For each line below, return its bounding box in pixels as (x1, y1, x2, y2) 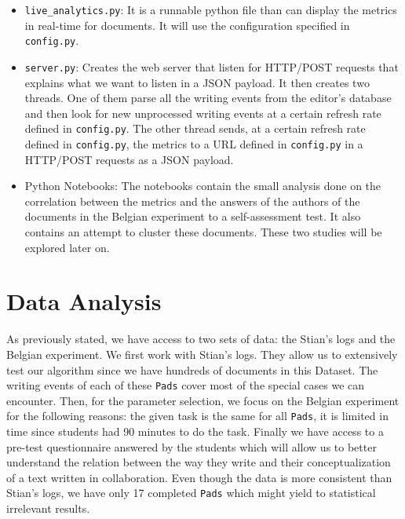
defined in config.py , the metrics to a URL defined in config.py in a (24, 136, 363, 152)
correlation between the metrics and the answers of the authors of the (24, 192, 360, 209)
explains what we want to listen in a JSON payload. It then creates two (24, 74, 370, 90)
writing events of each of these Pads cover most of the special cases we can (6, 377, 365, 393)
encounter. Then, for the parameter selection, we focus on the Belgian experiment (6, 392, 400, 408)
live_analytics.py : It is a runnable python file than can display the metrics (24, 2, 397, 17)
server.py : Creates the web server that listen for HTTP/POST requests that (24, 58, 399, 75)
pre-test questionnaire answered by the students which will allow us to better (6, 438, 377, 455)
